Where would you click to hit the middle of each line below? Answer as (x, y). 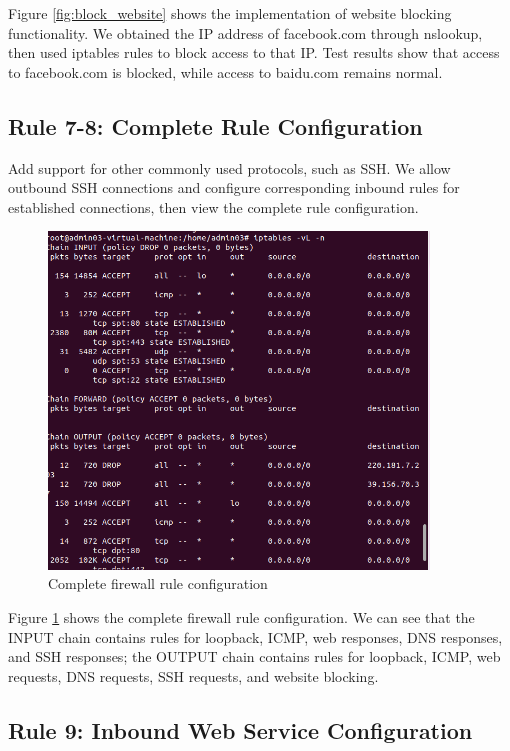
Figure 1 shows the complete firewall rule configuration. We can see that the (241, 617)
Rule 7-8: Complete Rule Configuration (215, 125)
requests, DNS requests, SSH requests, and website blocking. (193, 675)
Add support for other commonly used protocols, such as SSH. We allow (229, 167)
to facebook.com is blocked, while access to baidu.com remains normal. (225, 71)
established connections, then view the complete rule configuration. (213, 206)
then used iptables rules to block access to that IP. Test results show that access (254, 52)
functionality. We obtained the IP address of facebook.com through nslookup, (245, 32)
